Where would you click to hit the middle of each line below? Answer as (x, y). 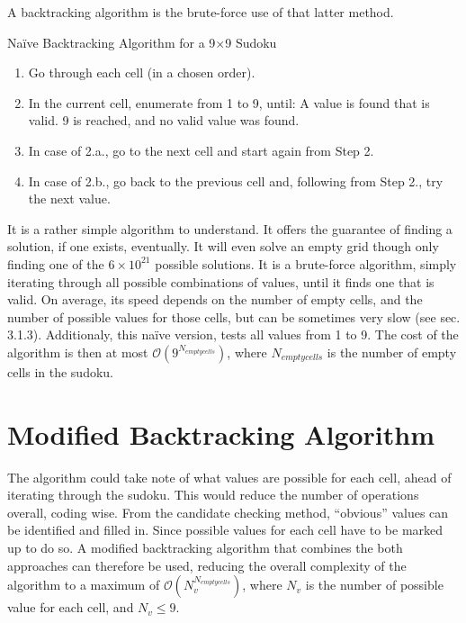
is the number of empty (392, 352)
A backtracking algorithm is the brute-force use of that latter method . (201, 12)
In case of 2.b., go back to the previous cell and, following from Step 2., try (236, 181)
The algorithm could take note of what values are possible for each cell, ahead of (229, 477)
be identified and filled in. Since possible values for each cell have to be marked (225, 530)
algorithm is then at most (78, 352)
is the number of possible (374, 585)
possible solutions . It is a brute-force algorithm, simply (306, 263)
